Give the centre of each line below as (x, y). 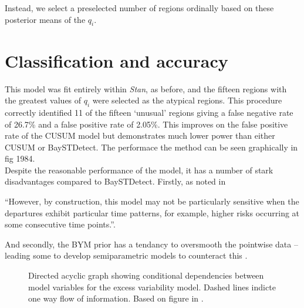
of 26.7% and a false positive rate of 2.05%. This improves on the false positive (146, 124)
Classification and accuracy (116, 60)
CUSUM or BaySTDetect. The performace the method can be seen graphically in (151, 147)
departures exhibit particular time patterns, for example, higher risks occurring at (152, 212)
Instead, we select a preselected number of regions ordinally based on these (139, 8)
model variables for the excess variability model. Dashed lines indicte (152, 287)
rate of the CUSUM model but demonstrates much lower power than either (140, 135)
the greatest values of (43, 100)
